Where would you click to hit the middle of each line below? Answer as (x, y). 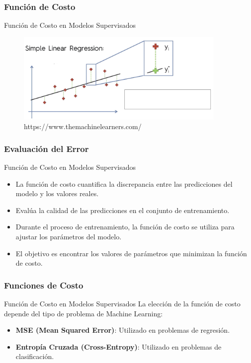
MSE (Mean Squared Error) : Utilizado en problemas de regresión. (123, 330)
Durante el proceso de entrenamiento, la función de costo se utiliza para (125, 227)
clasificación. (35, 356)
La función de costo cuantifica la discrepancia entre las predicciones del (124, 183)
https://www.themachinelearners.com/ (83, 126)
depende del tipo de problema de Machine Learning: (84, 313)
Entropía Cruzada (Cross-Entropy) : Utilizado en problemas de (119, 346)
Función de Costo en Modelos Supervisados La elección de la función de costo (122, 304)
